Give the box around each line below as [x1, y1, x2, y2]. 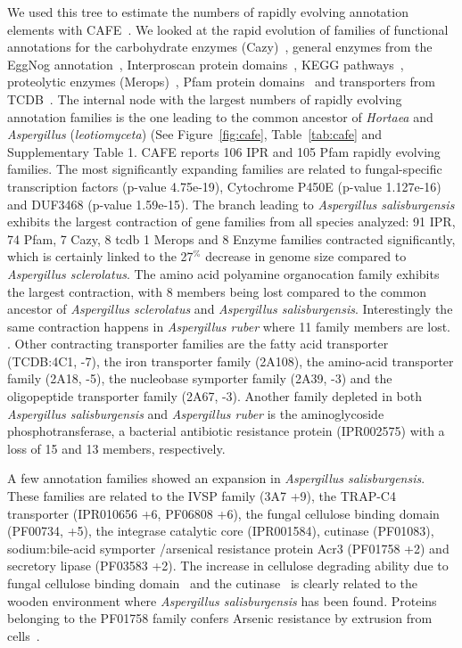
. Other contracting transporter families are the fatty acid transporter [7, 334, 389, 353]
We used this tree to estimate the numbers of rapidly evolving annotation [7, 3, 408, 21]
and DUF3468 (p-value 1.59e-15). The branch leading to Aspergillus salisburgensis [7, 194, 455, 213]
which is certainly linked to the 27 [7, 247, 194, 266]
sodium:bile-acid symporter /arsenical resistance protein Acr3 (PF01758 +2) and [7, 538, 450, 557]
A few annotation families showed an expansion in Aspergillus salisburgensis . [7, 469, 425, 488]
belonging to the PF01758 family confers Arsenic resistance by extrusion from [7, 609, 433, 627]
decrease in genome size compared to [205, 247, 407, 266]
